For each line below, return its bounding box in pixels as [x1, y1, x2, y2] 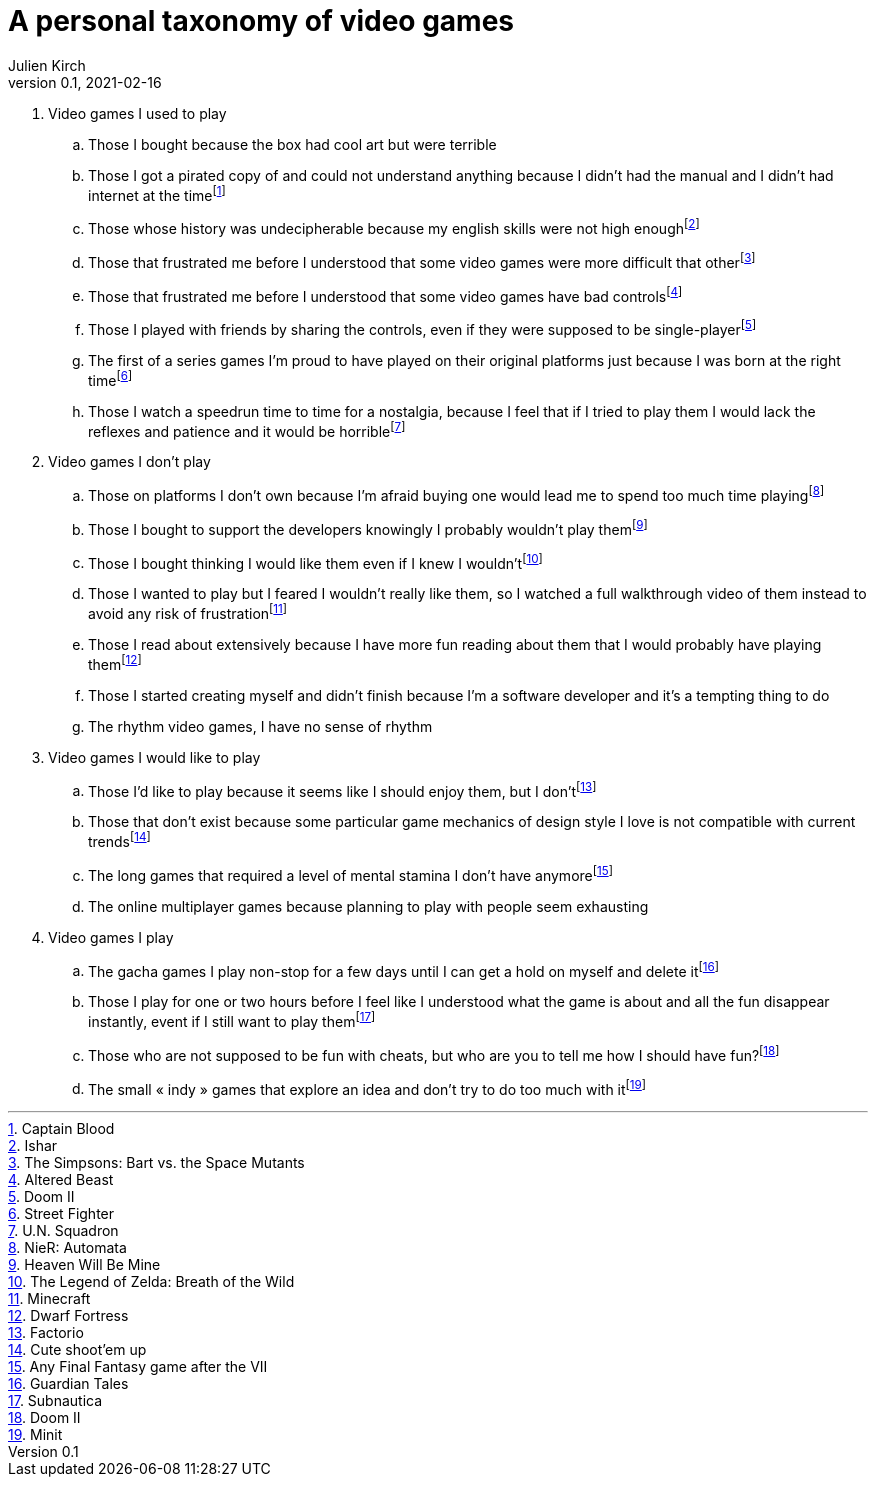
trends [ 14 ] [88, 830, 151, 850]
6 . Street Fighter [8, 1205, 115, 1223]
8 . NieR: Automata [8, 1239, 127, 1257]
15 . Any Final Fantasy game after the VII [8, 1358, 268, 1376]
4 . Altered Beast [8, 1171, 114, 1189]
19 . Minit [8, 1426, 63, 1444]
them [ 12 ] [88, 652, 142, 673]
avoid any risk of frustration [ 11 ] [88, 602, 288, 622]
